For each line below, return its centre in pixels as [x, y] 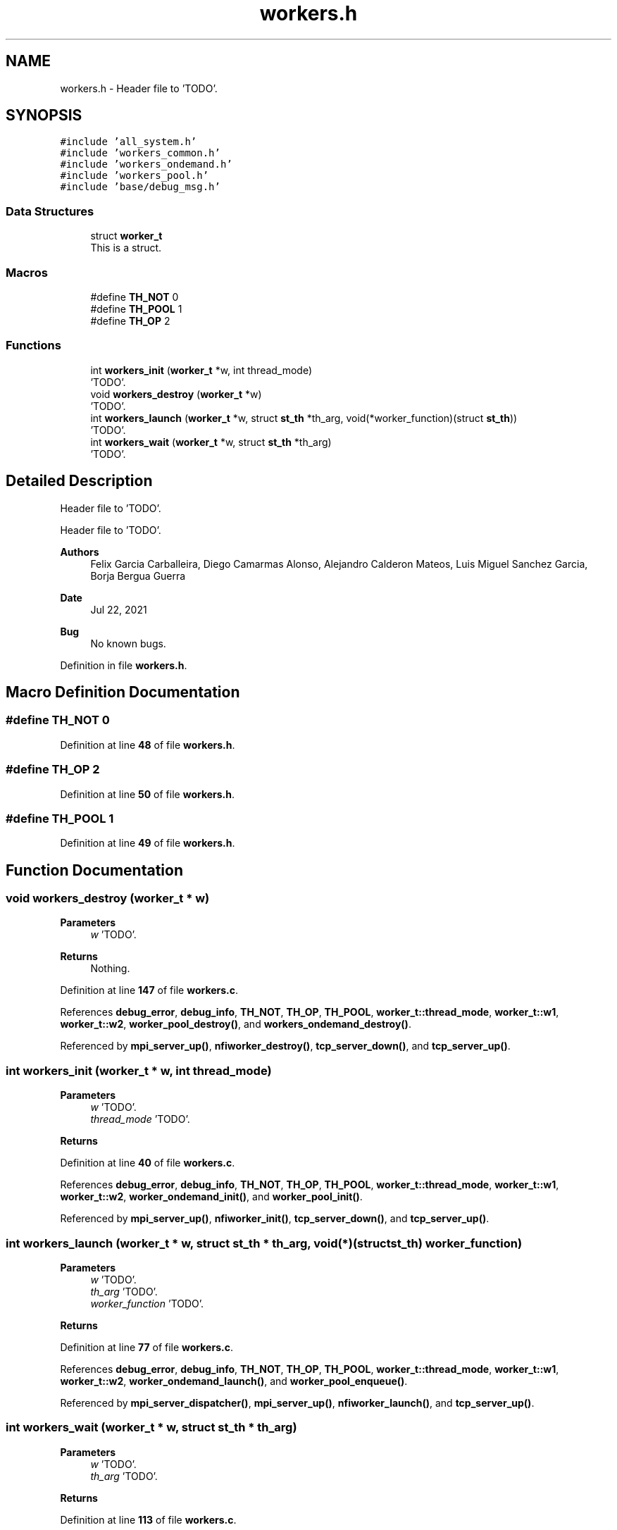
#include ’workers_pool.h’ [135, 176]
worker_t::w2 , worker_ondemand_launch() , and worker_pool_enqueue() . [234, 1381]
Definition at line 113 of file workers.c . [148, 1519]
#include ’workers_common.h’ [140, 153]
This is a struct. [126, 248]
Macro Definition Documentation [123, 692]
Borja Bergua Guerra [138, 576]
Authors [80, 552]
